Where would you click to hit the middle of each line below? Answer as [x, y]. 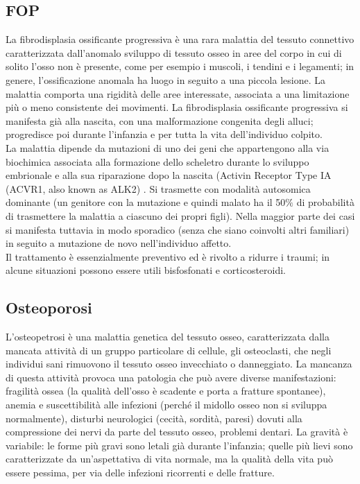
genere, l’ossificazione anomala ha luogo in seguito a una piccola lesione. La [165, 79]
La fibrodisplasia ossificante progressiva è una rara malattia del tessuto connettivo [180, 39]
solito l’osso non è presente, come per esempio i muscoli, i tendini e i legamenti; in [180, 66]
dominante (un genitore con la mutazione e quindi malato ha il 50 [146, 202]
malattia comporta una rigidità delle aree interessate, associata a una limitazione [178, 93]
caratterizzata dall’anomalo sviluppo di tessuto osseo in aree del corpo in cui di [174, 52]
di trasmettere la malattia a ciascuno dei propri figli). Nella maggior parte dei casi [180, 215]
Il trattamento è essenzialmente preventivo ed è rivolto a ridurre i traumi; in [168, 256]
